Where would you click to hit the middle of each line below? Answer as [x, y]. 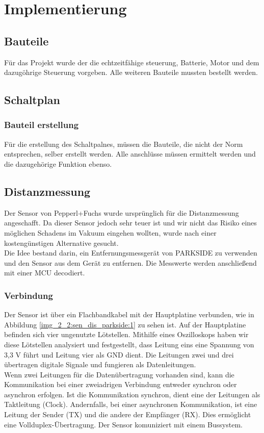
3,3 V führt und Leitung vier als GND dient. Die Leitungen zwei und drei [119, 354]
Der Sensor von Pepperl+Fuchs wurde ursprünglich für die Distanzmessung [122, 212]
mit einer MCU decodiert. [45, 273]
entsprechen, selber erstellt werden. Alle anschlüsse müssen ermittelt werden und [130, 154]
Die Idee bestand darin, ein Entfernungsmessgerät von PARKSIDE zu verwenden [131, 253]
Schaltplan [32, 100]
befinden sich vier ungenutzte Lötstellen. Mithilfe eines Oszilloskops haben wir [126, 334]
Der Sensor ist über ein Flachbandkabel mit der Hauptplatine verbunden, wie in [129, 314]
